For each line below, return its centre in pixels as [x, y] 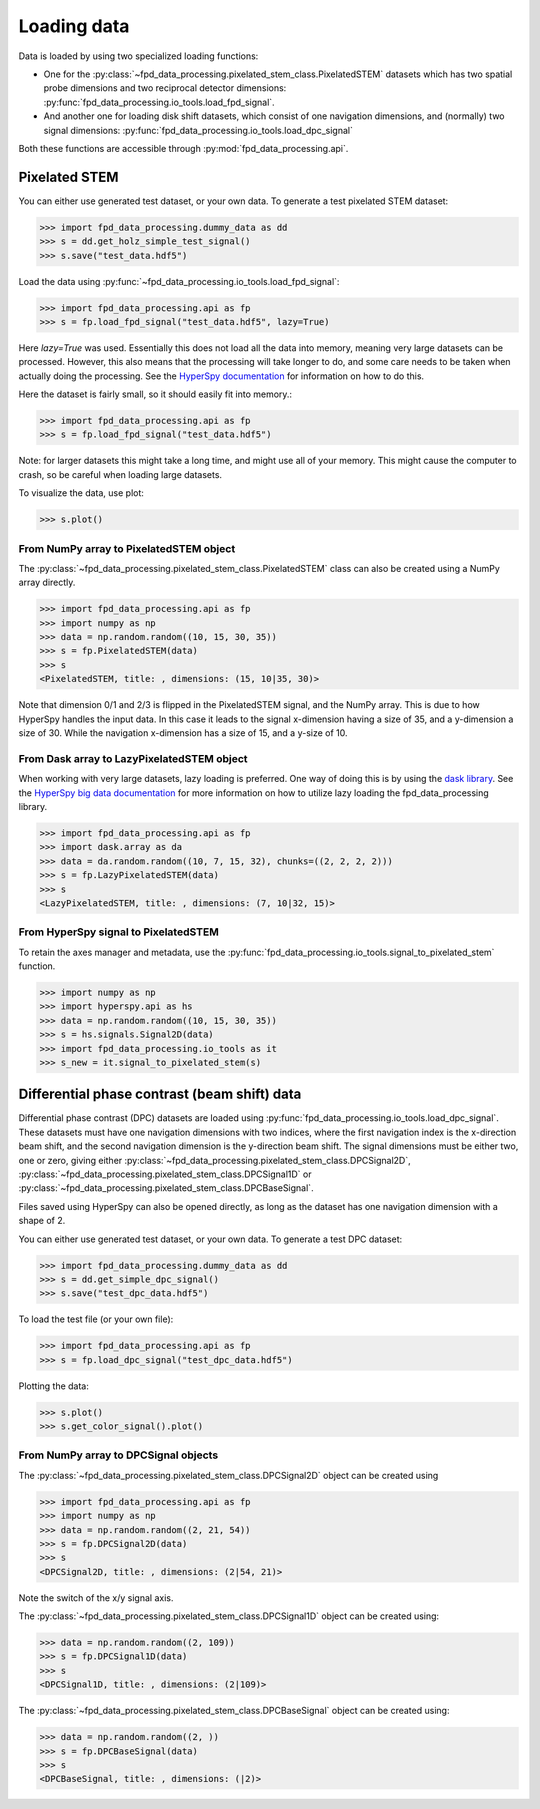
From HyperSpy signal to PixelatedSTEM [118, 932]
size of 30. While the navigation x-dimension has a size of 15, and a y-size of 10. [183, 733]
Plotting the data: [54, 1386]
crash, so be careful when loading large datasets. [120, 474]
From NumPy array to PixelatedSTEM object [127, 548]
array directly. [47, 582]
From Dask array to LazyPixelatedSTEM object [133, 758]
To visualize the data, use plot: [81, 493]
